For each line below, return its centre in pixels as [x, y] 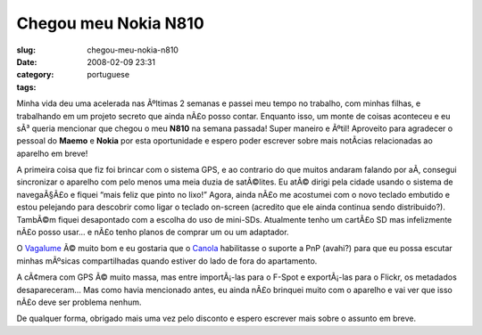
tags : [26, 87]
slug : [26, 50]
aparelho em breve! [52, 153]
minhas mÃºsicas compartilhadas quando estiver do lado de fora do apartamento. [167, 261]
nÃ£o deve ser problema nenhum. [79, 302]
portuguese [108, 75]
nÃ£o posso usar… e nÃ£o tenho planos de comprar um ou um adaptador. [153, 233]
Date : [27, 61]
